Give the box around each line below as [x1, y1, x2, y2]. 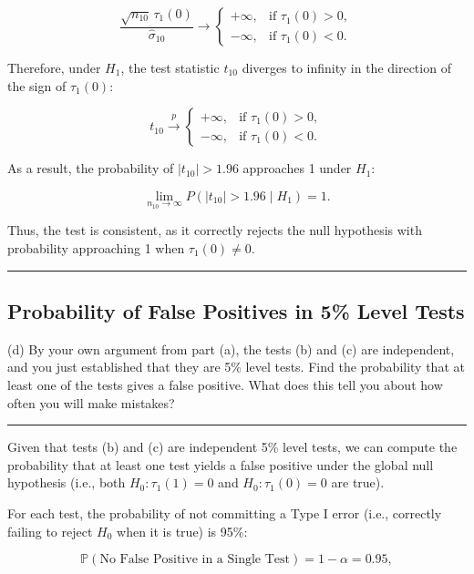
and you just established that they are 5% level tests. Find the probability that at [7, 357, 465, 376]
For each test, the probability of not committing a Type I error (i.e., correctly [7, 503, 442, 522]
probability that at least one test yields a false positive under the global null [7, 455, 434, 474]
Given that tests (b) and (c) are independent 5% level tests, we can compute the [7, 437, 458, 456]
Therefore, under [7, 58, 101, 77]
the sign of [7, 76, 67, 95]
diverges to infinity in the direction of [242, 58, 451, 77]
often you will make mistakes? [7, 393, 175, 412]
